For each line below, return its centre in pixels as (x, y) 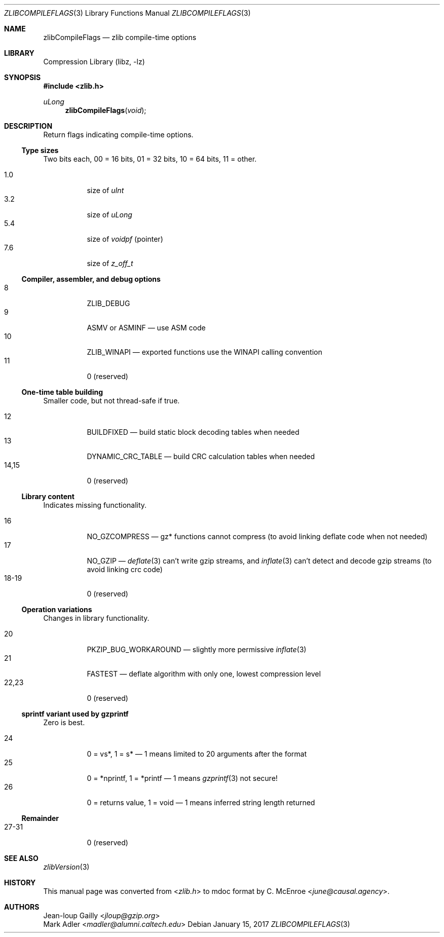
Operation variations (57, 609)
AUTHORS (22, 907)
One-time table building (62, 392)
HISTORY (20, 883)
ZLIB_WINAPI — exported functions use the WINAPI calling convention (205, 352)
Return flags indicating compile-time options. (118, 135)
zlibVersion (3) (66, 867)
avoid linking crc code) (125, 569)
